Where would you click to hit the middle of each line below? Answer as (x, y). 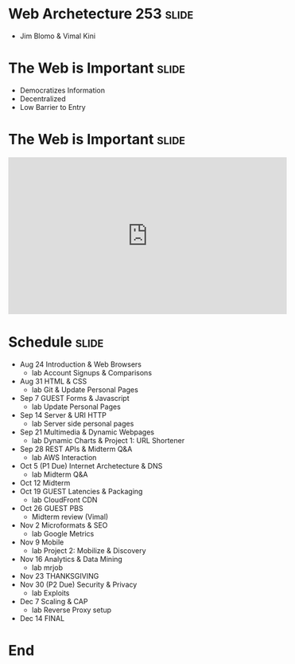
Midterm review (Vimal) (70, 517)
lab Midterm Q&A (60, 474)
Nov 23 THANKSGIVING (59, 576)
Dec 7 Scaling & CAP (54, 601)
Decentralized (43, 98)
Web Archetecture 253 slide (101, 14)
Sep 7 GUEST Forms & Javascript (74, 398)
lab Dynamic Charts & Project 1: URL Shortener (108, 440)
